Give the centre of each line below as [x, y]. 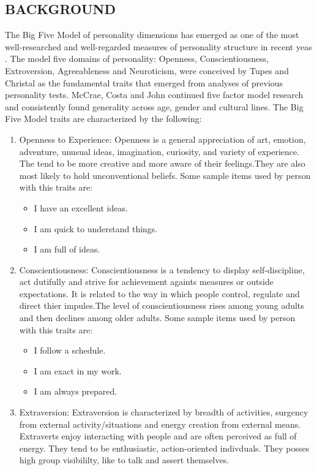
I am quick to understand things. [96, 228]
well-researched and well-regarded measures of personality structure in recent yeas [158, 46]
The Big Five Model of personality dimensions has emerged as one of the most [152, 35]
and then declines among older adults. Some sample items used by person [157, 318]
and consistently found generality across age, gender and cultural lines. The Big [154, 106]
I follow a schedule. [70, 350]
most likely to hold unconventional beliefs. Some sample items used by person [165, 175]
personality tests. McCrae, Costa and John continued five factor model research [154, 95]
